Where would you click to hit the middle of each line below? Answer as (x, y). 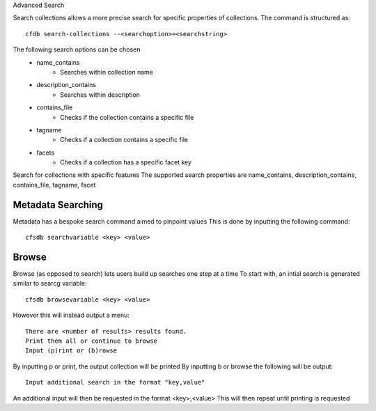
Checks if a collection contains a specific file (124, 140)
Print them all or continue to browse (92, 341)
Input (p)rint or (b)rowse (71, 351)
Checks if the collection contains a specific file (127, 117)
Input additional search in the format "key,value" (115, 382)
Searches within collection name (107, 72)
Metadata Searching (58, 204)
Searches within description (100, 95)
